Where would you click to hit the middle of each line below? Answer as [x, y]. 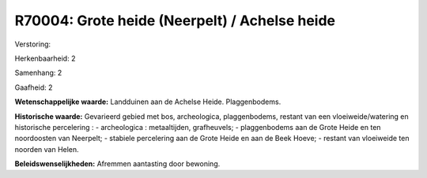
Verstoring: [33, 44]
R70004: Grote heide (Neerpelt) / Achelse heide [175, 20]
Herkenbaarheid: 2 [45, 58]
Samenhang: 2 [38, 73]
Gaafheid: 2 [34, 87]
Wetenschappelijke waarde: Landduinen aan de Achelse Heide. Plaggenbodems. [148, 102]
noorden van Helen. [47, 149]
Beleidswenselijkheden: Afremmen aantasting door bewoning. [117, 164]
